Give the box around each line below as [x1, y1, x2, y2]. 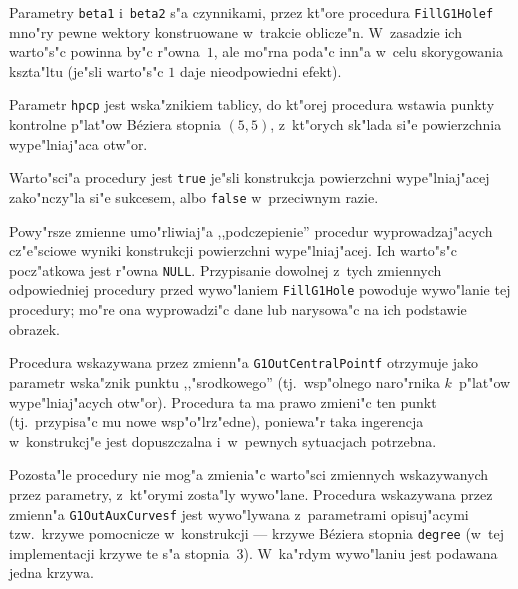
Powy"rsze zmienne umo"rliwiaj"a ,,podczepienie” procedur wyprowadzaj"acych [9, 220, 493, 241]
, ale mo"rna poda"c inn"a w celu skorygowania [213, 41, 503, 62]
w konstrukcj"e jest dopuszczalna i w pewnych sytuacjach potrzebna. [9, 430, 437, 451]
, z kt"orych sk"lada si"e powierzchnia [270, 114, 502, 135]
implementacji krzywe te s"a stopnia [9, 542, 230, 563]
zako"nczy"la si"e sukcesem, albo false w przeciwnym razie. [9, 186, 379, 207]
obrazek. [9, 318, 60, 339]
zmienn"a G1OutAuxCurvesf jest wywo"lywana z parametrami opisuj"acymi [9, 503, 469, 524]
